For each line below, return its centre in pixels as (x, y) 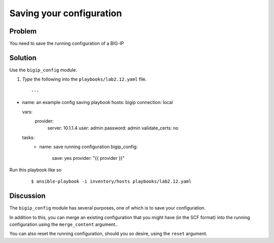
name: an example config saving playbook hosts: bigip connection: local (97, 102)
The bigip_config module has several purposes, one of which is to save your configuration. (107, 208)
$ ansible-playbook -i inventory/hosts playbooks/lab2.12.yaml (111, 182)
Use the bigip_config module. (43, 70)
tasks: (28, 137)
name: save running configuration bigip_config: (89, 147)
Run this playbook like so (36, 169)
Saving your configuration (66, 13)
